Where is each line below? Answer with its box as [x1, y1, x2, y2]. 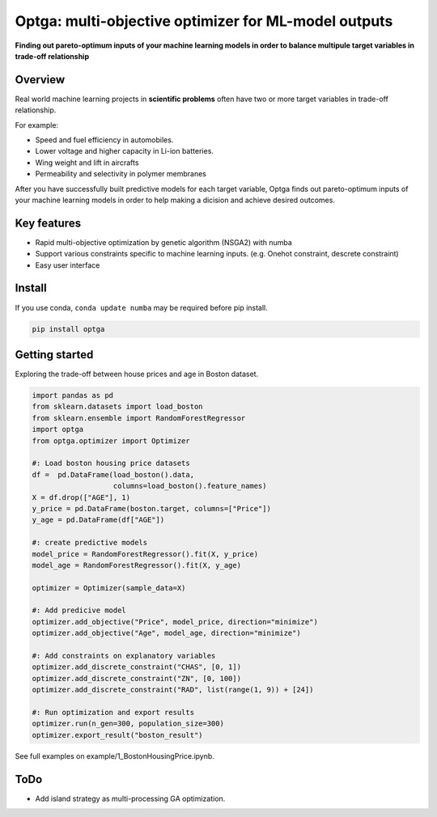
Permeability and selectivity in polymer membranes [35, 169, 206, 179]
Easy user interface [35, 260, 100, 270]
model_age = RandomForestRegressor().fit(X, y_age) [32, 561, 242, 569]
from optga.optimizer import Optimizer [32, 436, 190, 445]
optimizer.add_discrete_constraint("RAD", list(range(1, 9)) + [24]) [32, 685, 314, 695]
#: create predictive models [32, 538, 148, 548]
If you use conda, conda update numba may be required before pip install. [15, 303, 269, 312]
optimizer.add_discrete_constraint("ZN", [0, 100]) [32, 674, 242, 683]
